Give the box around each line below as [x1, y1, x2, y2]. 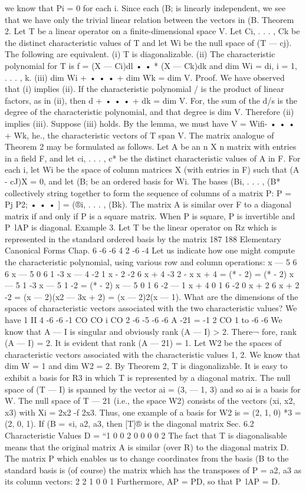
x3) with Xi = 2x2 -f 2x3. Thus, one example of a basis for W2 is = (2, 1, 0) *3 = [5, 406, 301, 418]
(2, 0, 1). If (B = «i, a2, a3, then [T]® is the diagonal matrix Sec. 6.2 [5, 417, 254, 430]
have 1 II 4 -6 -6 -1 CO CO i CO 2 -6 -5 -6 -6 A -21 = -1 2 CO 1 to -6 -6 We [5, 314, 282, 326]
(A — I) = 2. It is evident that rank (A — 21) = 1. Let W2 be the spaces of [5, 337, 282, 349]
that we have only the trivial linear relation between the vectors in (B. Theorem [5, 13, 294, 25]
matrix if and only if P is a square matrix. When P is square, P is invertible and [5, 209, 295, 222]
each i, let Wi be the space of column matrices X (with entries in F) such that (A [5, 163, 300, 176]
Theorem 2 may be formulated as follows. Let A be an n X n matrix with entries [5, 140, 297, 153]
